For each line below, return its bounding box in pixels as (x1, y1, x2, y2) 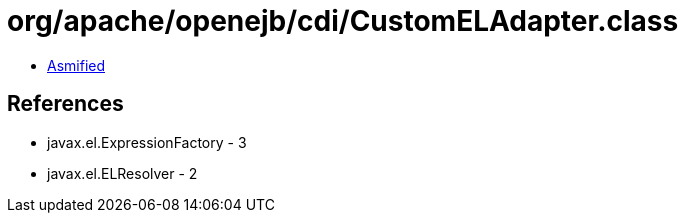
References (7, 91, 124, 117)
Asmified (47, 56, 106, 74)
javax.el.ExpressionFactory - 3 (47, 133, 247, 151)
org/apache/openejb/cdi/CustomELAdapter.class (7, 4, 679, 38)
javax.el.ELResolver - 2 (47, 164, 198, 182)
